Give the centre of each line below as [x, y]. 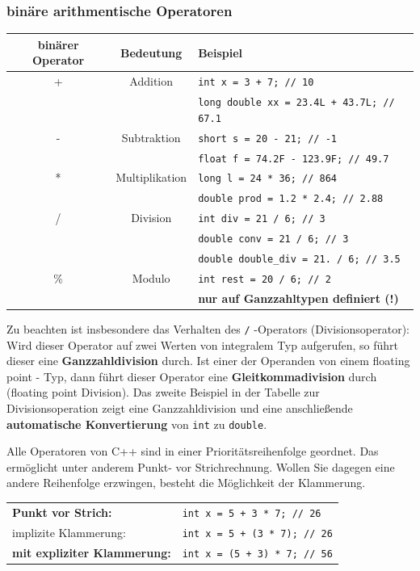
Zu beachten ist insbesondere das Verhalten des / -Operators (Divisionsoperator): [208, 328]
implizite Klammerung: [69, 532]
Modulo [151, 278]
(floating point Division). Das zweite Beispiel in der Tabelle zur [163, 392]
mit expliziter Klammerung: [92, 552]
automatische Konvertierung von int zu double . [137, 424]
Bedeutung [151, 52]
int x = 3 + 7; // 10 [256, 83]
